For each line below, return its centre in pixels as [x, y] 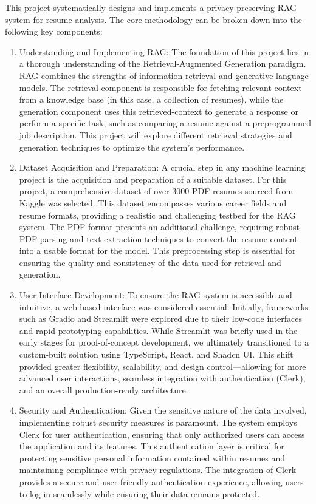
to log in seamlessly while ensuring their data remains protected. [139, 493]
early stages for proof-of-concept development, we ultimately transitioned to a [164, 342]
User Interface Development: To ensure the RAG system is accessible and [156, 295]
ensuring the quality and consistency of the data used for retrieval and [150, 262]
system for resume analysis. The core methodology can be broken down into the [153, 19]
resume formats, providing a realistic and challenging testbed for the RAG [157, 215]
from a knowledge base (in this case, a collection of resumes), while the [151, 99]
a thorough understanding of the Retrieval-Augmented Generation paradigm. [163, 63]
